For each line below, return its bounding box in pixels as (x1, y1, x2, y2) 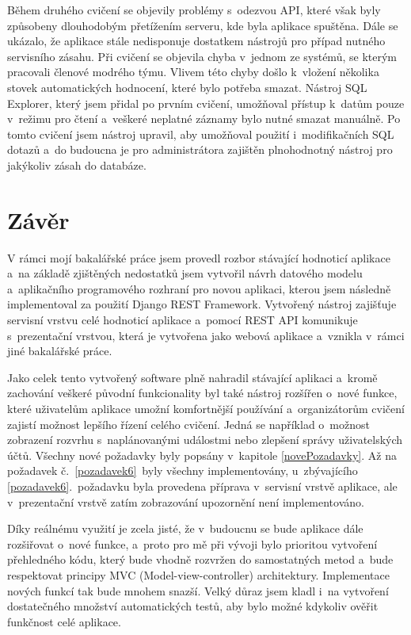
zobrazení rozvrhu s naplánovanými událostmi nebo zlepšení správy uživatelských (7, 431, 403, 448)
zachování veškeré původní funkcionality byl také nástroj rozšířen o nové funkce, (7, 384, 398, 401)
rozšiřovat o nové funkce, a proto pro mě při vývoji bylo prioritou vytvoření (7, 535, 378, 552)
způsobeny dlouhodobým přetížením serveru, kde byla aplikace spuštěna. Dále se (7, 17, 398, 33)
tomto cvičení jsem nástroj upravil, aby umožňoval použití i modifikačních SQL (7, 125, 394, 142)
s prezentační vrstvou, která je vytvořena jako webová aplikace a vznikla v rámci (7, 327, 405, 343)
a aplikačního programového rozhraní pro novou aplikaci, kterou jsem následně (7, 280, 391, 296)
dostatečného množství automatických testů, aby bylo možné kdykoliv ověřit (7, 598, 379, 614)
